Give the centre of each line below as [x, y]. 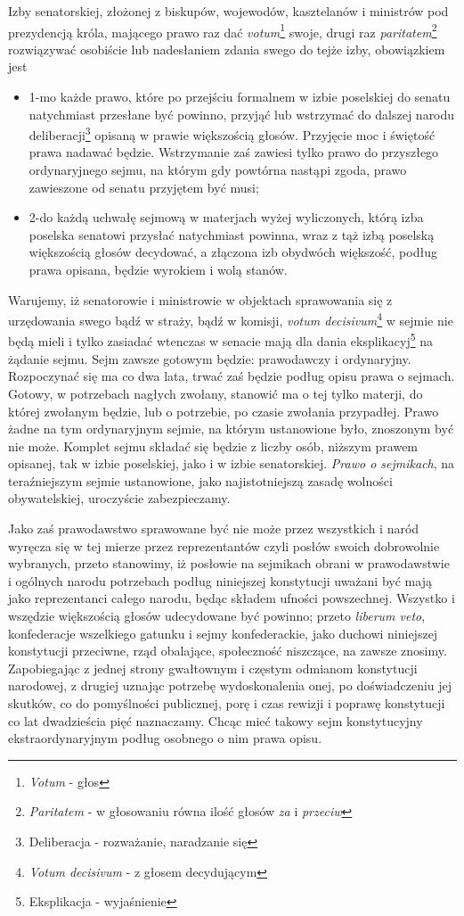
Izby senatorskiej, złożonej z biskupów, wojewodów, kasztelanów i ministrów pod [228, 11]
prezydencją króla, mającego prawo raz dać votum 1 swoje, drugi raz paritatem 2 [223, 30]
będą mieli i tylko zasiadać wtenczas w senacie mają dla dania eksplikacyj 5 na [221, 340]
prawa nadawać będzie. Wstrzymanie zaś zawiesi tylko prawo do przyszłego [234, 152]
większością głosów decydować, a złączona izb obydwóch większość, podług [233, 252]
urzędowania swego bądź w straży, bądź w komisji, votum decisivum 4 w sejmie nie [231, 319]
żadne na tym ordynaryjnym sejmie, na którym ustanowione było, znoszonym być [231, 429]
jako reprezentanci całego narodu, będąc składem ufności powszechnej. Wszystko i [232, 598]
